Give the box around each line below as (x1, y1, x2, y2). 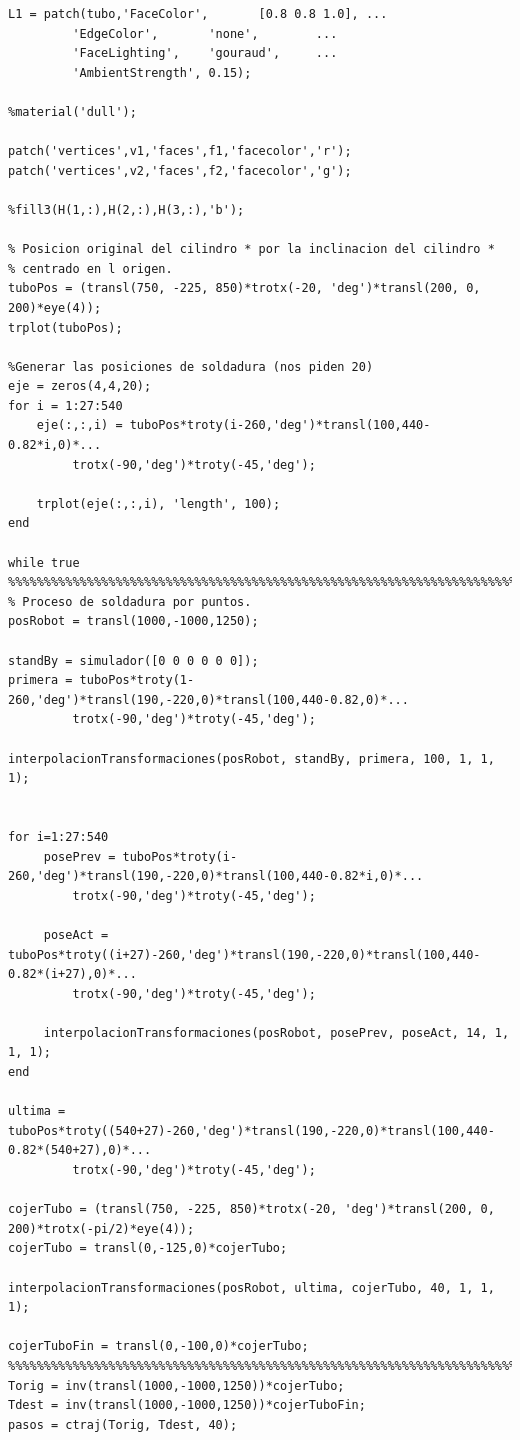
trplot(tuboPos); (8, 320, 123, 335)
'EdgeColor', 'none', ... (72, 26, 338, 41)
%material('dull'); (8, 104, 137, 119)
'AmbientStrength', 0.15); (72, 65, 252, 80)
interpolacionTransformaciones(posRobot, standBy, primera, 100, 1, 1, (8, 751, 495, 766)
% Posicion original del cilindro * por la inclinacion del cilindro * (8, 242, 495, 257)
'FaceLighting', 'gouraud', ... (72, 46, 338, 61)
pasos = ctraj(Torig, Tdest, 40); (8, 1417, 238, 1432)
